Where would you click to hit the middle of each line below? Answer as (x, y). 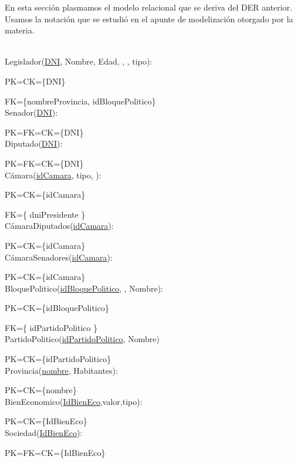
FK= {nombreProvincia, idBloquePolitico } (80, 101)
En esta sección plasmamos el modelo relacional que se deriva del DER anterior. (149, 7)
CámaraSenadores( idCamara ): (59, 257)
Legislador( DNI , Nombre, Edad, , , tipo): (79, 61)
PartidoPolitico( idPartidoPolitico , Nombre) (82, 339)
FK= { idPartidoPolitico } (51, 327)
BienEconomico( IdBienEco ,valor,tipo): (74, 401)
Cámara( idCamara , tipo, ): (53, 175)
